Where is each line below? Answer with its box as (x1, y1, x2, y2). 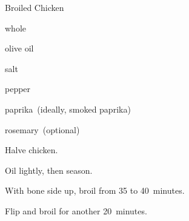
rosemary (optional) (5, 123, 80, 136)
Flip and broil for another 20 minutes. (5, 204, 147, 217)
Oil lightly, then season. (5, 163, 93, 176)
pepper (5, 82, 31, 95)
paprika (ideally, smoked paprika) (5, 102, 131, 115)
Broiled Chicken (5, 1, 64, 13)
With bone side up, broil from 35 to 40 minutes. (5, 184, 185, 197)
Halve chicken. (5, 143, 58, 156)
